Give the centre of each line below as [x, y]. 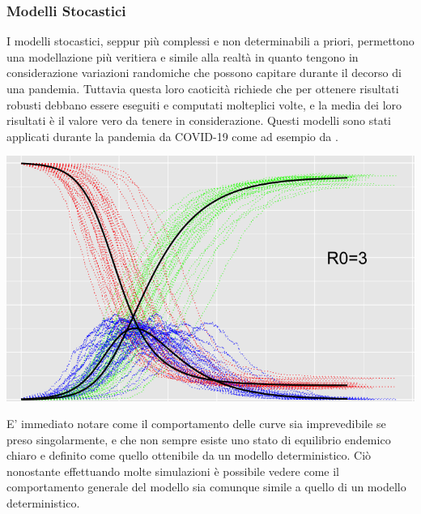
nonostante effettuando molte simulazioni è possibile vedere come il [173, 471]
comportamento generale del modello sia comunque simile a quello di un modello [206, 487]
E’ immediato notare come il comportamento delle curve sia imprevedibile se [196, 424]
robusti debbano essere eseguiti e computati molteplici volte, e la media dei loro [204, 104]
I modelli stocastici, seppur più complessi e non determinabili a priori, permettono [210, 41]
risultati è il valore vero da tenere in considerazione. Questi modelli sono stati [199, 120]
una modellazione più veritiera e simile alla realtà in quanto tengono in [183, 56]
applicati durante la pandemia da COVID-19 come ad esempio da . [172, 136]
